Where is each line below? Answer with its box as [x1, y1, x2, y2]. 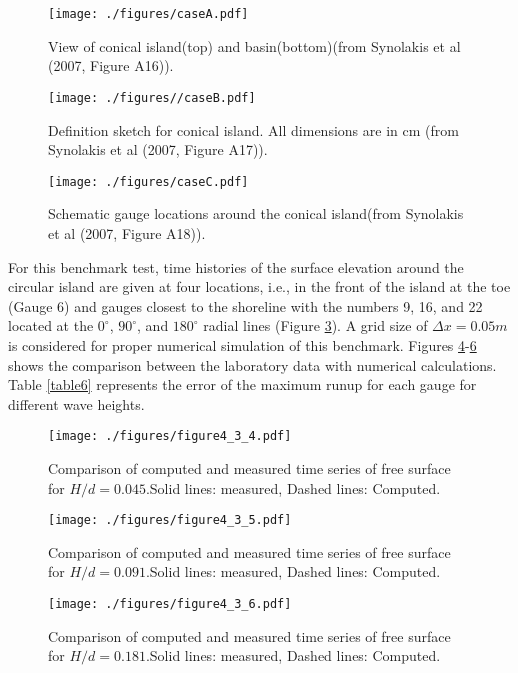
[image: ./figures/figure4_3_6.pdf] [48, 596, 292, 611]
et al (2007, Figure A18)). [48, 222, 206, 243]
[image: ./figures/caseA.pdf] [48, 7, 249, 21]
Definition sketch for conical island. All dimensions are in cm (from [48, 119, 459, 140]
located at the [8, 315, 94, 336]
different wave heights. [8, 393, 145, 414]
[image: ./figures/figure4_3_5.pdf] [48, 513, 292, 528]
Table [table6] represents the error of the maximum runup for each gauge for [8, 374, 477, 395]
